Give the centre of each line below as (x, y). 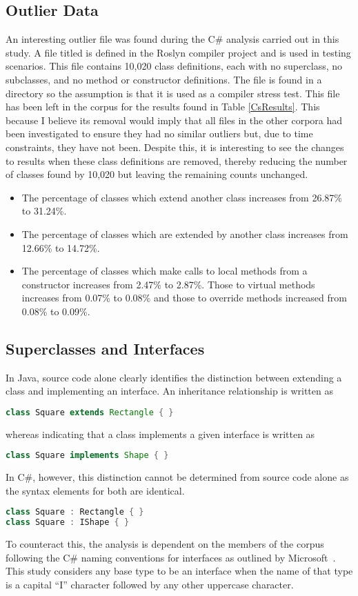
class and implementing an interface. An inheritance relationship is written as (169, 391)
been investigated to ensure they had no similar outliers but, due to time (159, 133)
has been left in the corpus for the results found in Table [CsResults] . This (163, 107)
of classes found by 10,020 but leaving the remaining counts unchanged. (157, 174)
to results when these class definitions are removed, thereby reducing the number (177, 160)
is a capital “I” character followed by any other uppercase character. (150, 584)
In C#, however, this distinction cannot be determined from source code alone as (177, 477)
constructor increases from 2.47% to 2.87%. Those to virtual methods (168, 284)
